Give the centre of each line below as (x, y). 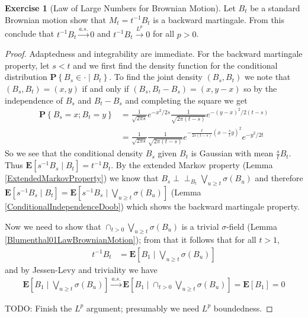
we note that (267, 77)
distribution (26, 77)
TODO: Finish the (38, 308)
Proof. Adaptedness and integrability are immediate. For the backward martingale (154, 54)
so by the (260, 88)
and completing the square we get (186, 100)
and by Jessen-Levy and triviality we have (81, 269)
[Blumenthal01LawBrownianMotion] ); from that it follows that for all (131, 240)
